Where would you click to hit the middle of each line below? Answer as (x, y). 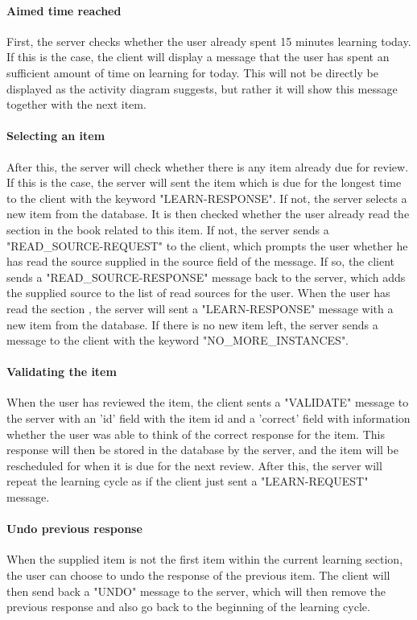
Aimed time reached (64, 10)
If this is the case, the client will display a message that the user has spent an (198, 57)
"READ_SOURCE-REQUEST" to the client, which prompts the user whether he (207, 245)
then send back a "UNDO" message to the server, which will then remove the (196, 591)
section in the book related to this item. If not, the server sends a (168, 229)
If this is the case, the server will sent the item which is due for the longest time (204, 182)
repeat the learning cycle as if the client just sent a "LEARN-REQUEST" (188, 481)
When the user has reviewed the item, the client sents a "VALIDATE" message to (208, 402)
